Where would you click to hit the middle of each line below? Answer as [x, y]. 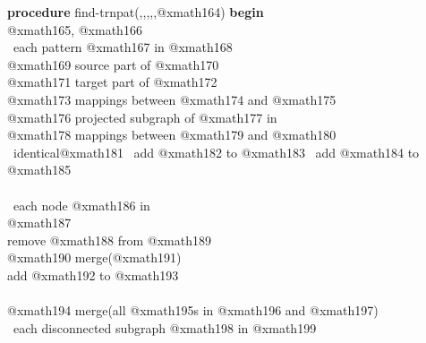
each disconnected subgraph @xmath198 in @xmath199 [165, 327]
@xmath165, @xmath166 [75, 29]
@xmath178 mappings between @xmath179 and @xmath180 [172, 135]
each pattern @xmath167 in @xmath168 [123, 47]
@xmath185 [39, 170]
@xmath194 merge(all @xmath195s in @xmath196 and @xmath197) [193, 310]
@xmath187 [39, 223]
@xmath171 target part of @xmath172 [112, 82]
